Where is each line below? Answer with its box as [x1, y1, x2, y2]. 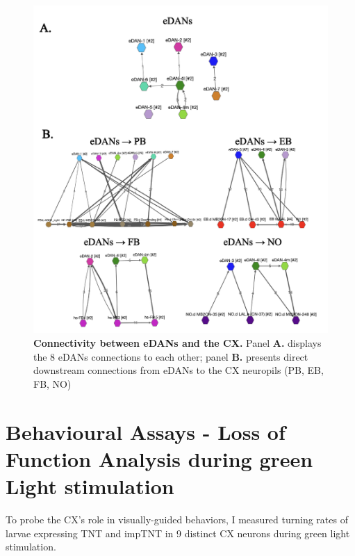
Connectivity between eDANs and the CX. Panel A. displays [33, 336, 322, 350]
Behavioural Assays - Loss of [6, 417, 286, 445]
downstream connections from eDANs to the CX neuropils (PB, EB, [33, 363, 324, 377]
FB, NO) [33, 376, 72, 391]
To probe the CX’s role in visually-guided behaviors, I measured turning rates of [6, 512, 348, 526]
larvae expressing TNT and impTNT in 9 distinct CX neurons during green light [6, 525, 350, 540]
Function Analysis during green [6, 444, 313, 473]
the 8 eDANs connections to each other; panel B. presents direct [33, 349, 308, 363]
